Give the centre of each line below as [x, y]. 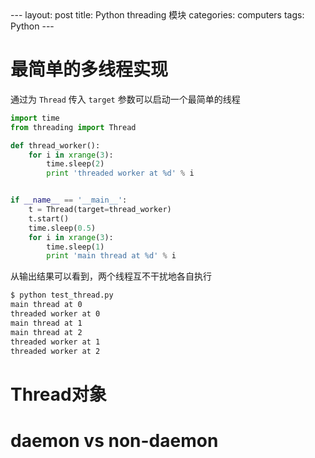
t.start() [49, 218]
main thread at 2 [46, 332]
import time [35, 118]
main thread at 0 [46, 305]
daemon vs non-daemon [114, 440]
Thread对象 [58, 394]
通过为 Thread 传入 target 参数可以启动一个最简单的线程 [125, 99]
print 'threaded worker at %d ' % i [120, 173]
